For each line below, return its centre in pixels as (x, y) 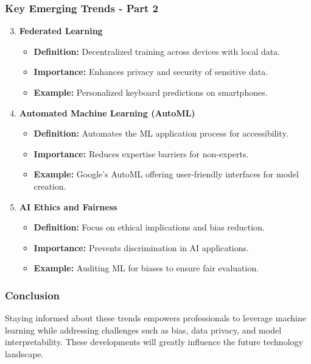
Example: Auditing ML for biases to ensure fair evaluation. (146, 268)
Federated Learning (61, 31)
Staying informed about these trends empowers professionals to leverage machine (155, 318)
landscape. (24, 353)
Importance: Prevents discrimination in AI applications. (141, 247)
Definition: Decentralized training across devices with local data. (157, 51)
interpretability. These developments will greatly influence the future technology (154, 342)
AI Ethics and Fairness (68, 206)
